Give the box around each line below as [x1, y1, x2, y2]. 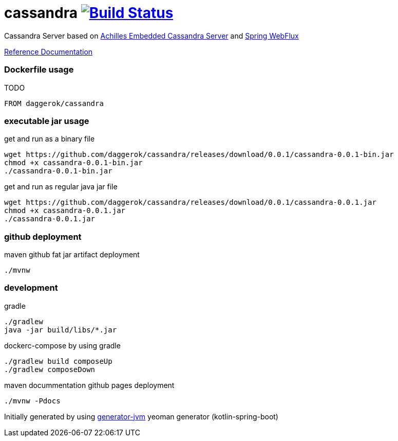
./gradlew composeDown [4, 365, 96, 374]
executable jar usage [4, 115, 89, 126]
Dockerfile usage [4, 64, 74, 75]
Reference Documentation [4, 47, 93, 56]
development [4, 283, 58, 293]
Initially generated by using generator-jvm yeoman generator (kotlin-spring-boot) [4, 412, 278, 421]
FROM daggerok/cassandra [4, 99, 104, 108]
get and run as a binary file [4, 134, 95, 144]
